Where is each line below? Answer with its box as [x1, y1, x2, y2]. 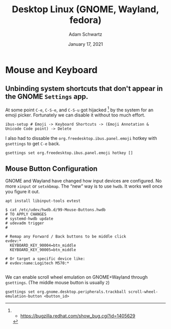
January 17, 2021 [68, 41, 103, 47]
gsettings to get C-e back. [5, 141, 61, 147]
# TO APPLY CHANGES [5, 212, 47, 217]
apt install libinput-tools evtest [5, 198, 81, 204]
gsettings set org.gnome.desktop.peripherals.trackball [5, 289, 126, 294]
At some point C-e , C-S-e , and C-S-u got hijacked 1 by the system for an [5, 106, 154, 113]
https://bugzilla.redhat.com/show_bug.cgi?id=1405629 [20, 313, 136, 319]
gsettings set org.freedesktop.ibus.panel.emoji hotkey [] [5, 151, 133, 156]
